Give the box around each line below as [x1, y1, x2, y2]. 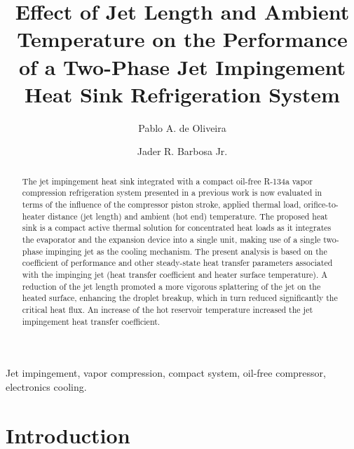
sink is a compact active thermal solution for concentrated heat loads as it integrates [22, 222, 332, 234]
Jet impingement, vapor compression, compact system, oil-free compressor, [6, 366, 326, 380]
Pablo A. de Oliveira [138, 120, 226, 135]
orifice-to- [304, 198, 339, 210]
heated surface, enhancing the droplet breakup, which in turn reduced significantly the [22, 292, 338, 304]
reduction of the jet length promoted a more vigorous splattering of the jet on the [22, 280, 321, 292]
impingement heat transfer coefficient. [22, 315, 161, 327]
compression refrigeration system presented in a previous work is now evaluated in [22, 187, 322, 199]
